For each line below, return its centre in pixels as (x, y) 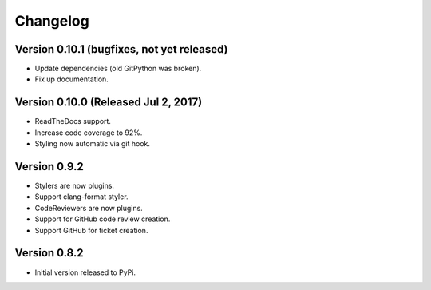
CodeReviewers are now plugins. (89, 208)
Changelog (52, 21)
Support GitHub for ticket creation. (91, 230)
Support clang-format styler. (81, 197)
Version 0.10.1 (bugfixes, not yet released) (121, 49)
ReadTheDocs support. (73, 121)
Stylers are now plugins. (75, 186)
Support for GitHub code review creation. (103, 219)
